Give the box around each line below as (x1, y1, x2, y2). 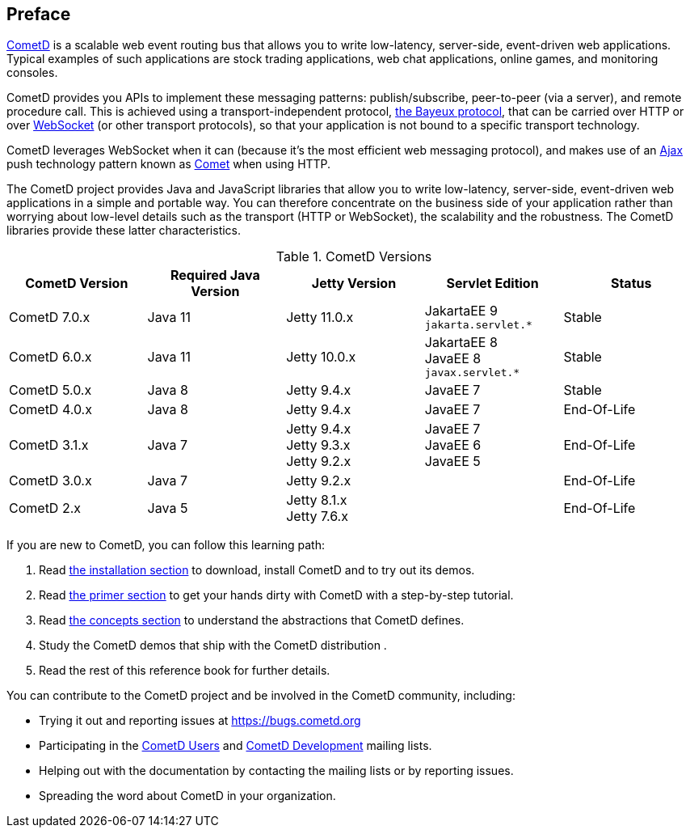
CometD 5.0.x (9, 382, 92, 399)
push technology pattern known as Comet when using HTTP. (6, 157, 331, 171)
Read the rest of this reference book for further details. (39, 663, 330, 678)
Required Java (170, 267, 260, 284)
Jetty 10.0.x (286, 348, 356, 365)
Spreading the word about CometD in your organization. (39, 789, 336, 803)
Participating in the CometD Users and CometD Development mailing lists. (39, 739, 432, 753)
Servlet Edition (446, 275, 539, 292)
